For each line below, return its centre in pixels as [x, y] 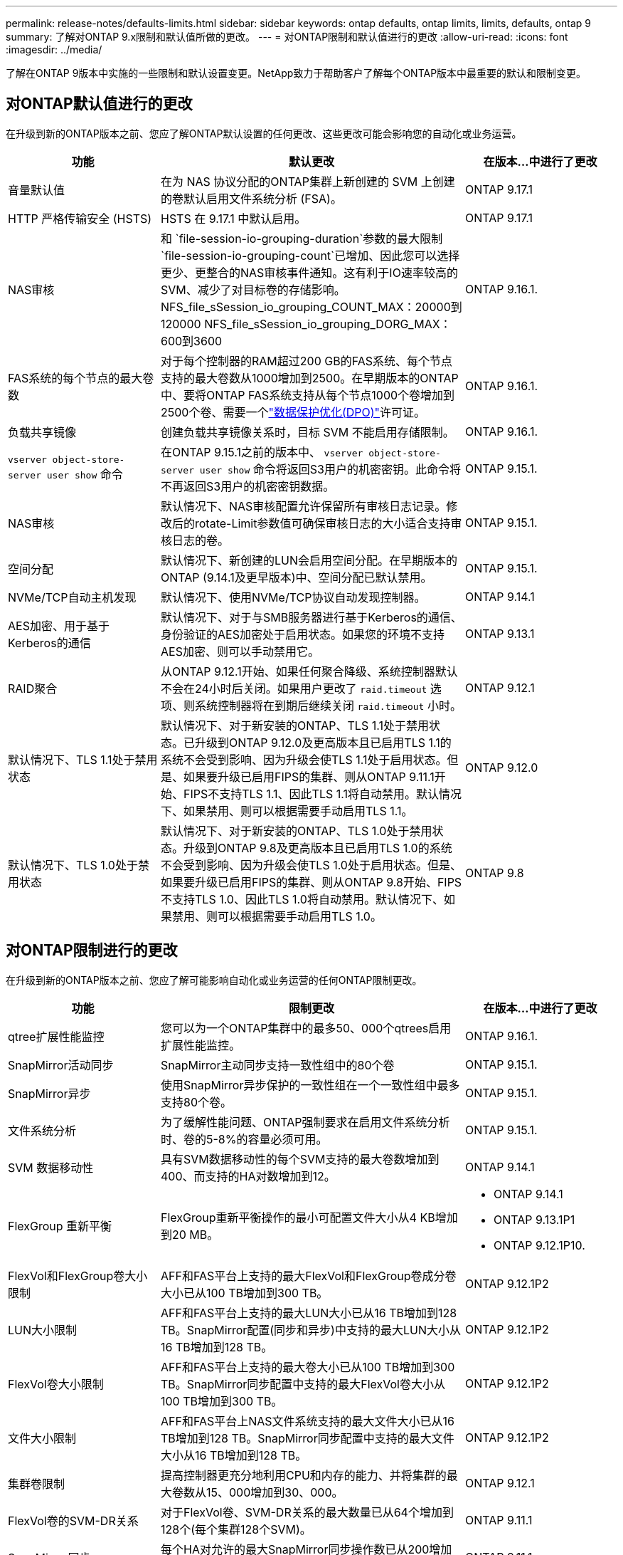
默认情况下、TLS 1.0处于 [73, 865]
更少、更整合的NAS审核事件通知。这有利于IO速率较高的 [309, 272]
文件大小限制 [42, 1438]
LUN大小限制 [43, 1330]
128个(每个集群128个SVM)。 [236, 1529]
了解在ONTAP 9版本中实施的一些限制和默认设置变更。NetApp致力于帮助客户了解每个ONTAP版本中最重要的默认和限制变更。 [296, 73]
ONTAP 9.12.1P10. [539, 1245]
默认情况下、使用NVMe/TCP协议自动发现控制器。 [293, 597]
